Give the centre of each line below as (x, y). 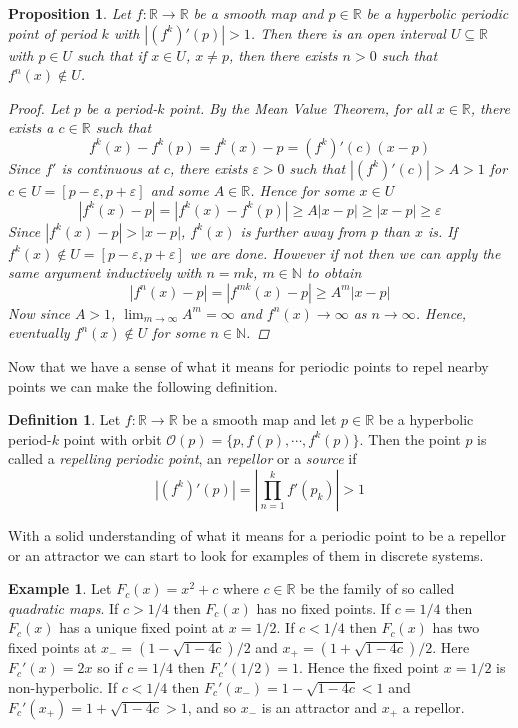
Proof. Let (39, 107)
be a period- (122, 107)
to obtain (334, 272)
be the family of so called (377, 588)
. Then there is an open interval (348, 32)
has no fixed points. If (323, 607)
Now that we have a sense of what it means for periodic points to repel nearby (248, 365)
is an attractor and (319, 706)
